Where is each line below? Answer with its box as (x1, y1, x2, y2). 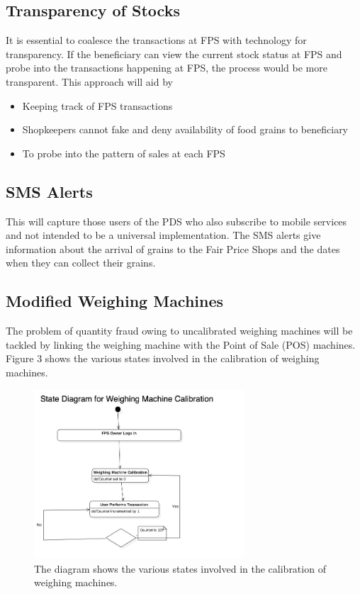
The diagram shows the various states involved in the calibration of (34, 561, 326, 576)
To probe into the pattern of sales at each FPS (22, 145, 225, 160)
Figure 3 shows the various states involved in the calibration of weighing (6, 351, 320, 366)
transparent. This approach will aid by (6, 74, 173, 89)
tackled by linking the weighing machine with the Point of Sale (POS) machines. (6, 337, 356, 352)
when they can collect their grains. (6, 255, 156, 270)
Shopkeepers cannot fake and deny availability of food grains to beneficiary (22, 122, 349, 137)
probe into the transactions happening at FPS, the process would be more (6, 60, 327, 75)
